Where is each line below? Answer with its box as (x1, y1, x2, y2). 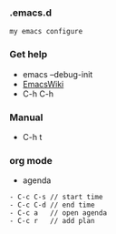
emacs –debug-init (22, 68, 93, 79)
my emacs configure (9, 27, 83, 36)
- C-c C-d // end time (9, 200, 95, 210)
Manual (9, 111, 43, 124)
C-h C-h (22, 88, 54, 99)
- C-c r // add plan (9, 217, 95, 226)
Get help (9, 48, 48, 61)
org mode (9, 154, 53, 167)
